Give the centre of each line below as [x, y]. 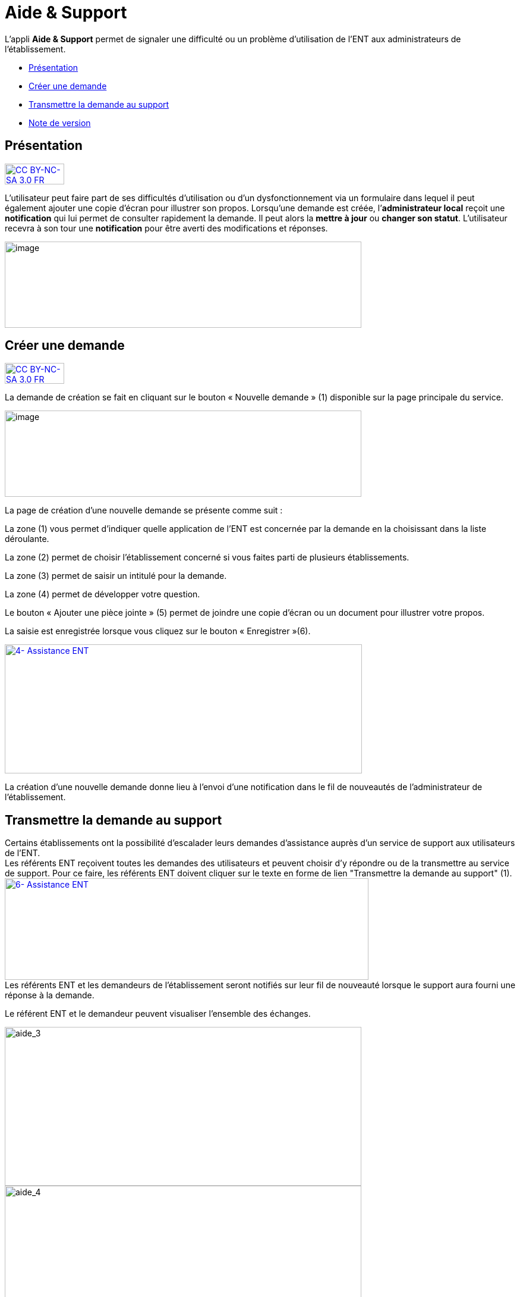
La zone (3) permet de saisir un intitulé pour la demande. [116, 576]
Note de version [60, 123]
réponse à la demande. [50, 995]
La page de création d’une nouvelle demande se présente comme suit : [144, 510]
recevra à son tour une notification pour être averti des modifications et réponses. [166, 228]
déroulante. [27, 539]
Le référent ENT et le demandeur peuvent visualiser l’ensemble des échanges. [158, 1014]
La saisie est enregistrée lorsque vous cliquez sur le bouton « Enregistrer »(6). [158, 631]
